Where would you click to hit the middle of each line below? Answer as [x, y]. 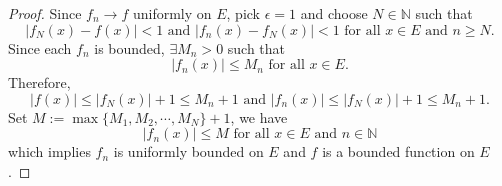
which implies [49, 151]
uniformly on [172, 13]
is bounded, [129, 47]
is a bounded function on [398, 151]
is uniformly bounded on [188, 151]
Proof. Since [45, 13]
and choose [334, 13]
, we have [259, 116]
